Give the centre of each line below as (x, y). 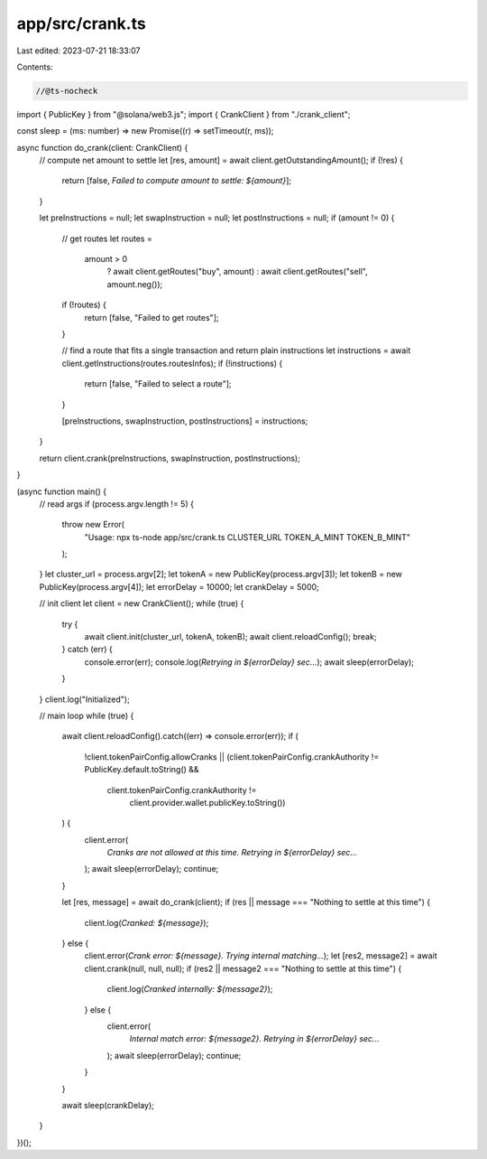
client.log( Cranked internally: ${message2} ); (190, 989)
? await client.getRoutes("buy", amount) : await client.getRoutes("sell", (238, 272)
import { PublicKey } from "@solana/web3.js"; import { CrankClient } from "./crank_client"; (184, 114)
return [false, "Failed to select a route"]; (158, 384)
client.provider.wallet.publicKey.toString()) (207, 802)
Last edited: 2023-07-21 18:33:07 (78, 51)
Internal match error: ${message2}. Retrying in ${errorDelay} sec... (254, 1039)
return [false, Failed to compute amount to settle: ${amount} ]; (177, 181)
